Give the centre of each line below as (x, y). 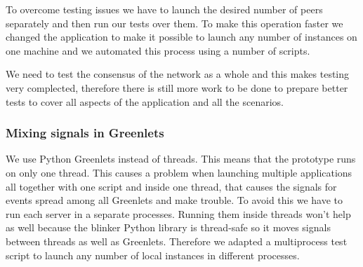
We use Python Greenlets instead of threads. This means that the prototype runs (181, 159)
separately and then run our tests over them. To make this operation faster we (174, 23)
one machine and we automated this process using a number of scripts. (158, 50)
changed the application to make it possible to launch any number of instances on (181, 37)
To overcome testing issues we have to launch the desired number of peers (164, 9)
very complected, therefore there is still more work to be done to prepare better (177, 87)
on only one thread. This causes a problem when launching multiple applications (179, 172)
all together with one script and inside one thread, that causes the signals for (171, 186)
